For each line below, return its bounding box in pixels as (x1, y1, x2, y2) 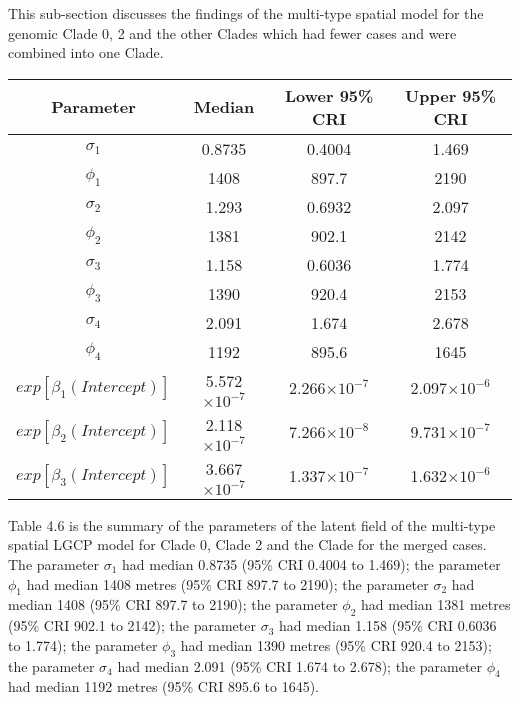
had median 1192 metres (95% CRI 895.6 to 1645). (8, 676, 319, 697)
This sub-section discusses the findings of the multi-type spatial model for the (8, 3, 484, 23)
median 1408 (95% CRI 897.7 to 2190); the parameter (8, 594, 338, 615)
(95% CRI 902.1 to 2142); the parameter (8, 615, 256, 636)
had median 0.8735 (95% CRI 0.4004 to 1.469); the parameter (122, 553, 501, 574)
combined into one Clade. (8, 42, 164, 63)
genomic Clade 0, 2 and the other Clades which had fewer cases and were (8, 22, 457, 43)
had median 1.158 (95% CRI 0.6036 (278, 615, 497, 636)
